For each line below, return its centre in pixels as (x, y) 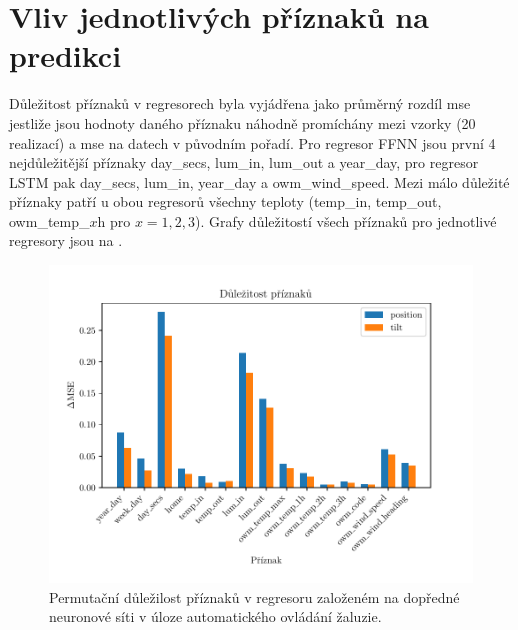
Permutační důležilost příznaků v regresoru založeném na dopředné (254, 596)
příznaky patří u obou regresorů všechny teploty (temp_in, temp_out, (225, 201)
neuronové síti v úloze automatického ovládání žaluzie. (215, 616)
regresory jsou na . (66, 240)
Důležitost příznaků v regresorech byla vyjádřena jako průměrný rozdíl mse (240, 103)
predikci (65, 55)
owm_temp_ (49, 220)
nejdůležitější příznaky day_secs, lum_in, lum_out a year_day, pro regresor (244, 162)
